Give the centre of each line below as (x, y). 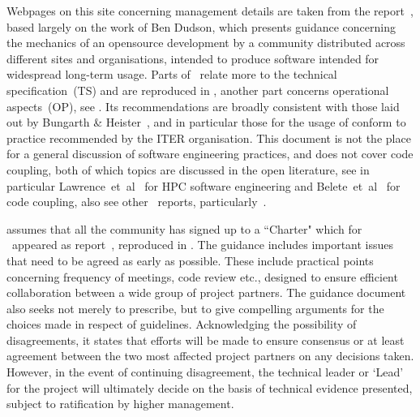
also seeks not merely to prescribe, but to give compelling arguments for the (195, 308)
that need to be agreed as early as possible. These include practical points (190, 260)
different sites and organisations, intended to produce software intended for (193, 58)
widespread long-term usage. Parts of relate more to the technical (172, 74)
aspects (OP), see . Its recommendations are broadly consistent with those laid (203, 106)
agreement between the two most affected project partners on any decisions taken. (210, 356)
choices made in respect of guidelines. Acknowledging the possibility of (182, 324)
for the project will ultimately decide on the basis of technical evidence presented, (210, 387)
